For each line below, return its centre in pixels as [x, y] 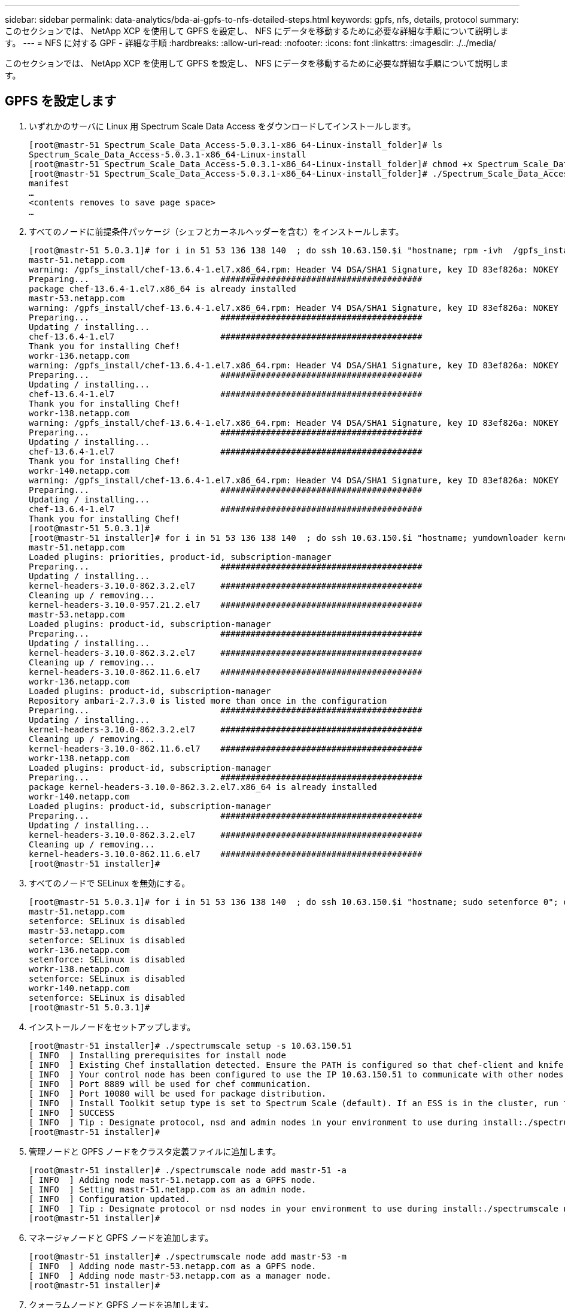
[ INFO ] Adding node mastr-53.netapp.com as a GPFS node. [173, 1266]
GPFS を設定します [61, 101]
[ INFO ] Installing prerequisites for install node [157, 1055]
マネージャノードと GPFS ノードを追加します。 [121, 1237]
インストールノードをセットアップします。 [112, 1027]
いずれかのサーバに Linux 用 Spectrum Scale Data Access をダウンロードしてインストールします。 [222, 126]
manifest [49, 183]
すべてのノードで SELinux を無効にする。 [110, 883]
